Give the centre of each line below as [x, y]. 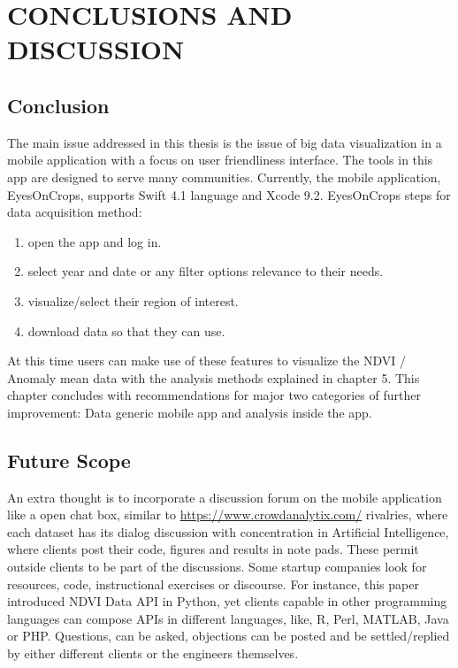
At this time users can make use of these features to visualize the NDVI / [207, 361]
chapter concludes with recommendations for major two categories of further [214, 395]
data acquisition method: [75, 212]
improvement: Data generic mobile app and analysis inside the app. [190, 412]
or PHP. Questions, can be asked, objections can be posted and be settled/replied [229, 636]
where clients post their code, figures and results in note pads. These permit [213, 549]
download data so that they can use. [126, 330]
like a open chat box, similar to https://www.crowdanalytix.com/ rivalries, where [228, 514]
